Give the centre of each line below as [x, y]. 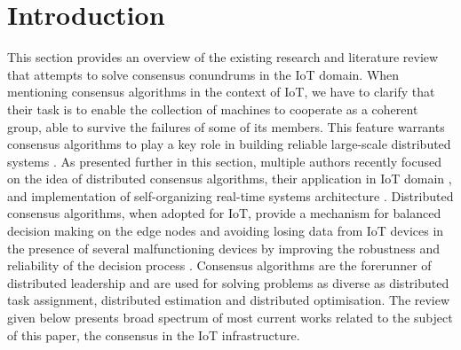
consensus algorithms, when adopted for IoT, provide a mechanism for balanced [224, 213]
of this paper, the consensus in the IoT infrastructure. [154, 334]
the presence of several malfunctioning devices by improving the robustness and [224, 248]
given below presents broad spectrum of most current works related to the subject [230, 318]
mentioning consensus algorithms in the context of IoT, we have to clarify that [221, 92]
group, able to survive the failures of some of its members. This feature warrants [226, 126]
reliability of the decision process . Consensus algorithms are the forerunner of [219, 265]
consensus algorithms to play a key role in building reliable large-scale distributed [229, 144]
